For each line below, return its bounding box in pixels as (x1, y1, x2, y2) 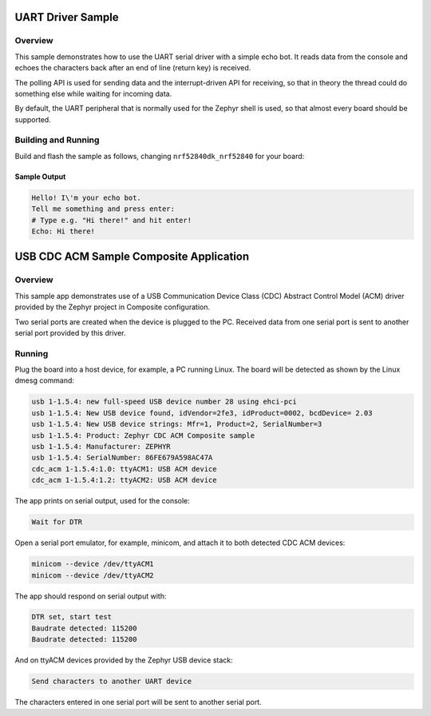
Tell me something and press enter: (31, 205, 176, 213)
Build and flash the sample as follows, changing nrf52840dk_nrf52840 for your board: (14, 151, 305, 161)
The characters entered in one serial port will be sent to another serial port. (14, 698, 263, 707)
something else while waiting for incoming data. (14, 89, 172, 98)
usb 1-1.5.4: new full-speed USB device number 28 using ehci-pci (31, 397, 297, 407)
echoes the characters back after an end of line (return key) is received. (14, 63, 251, 73)
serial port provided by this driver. (14, 328, 126, 337)
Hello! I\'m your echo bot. (31, 193, 141, 202)
